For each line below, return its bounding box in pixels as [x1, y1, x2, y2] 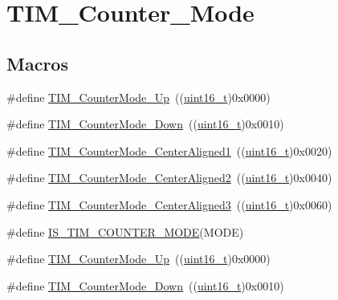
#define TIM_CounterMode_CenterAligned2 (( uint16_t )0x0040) [6, 169, 332, 186]
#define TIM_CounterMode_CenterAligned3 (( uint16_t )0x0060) [6, 196, 332, 213]
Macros [6, 51, 68, 75]
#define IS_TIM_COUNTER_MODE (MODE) [6, 223, 244, 240]
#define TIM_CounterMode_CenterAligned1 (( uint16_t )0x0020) [6, 142, 332, 159]
